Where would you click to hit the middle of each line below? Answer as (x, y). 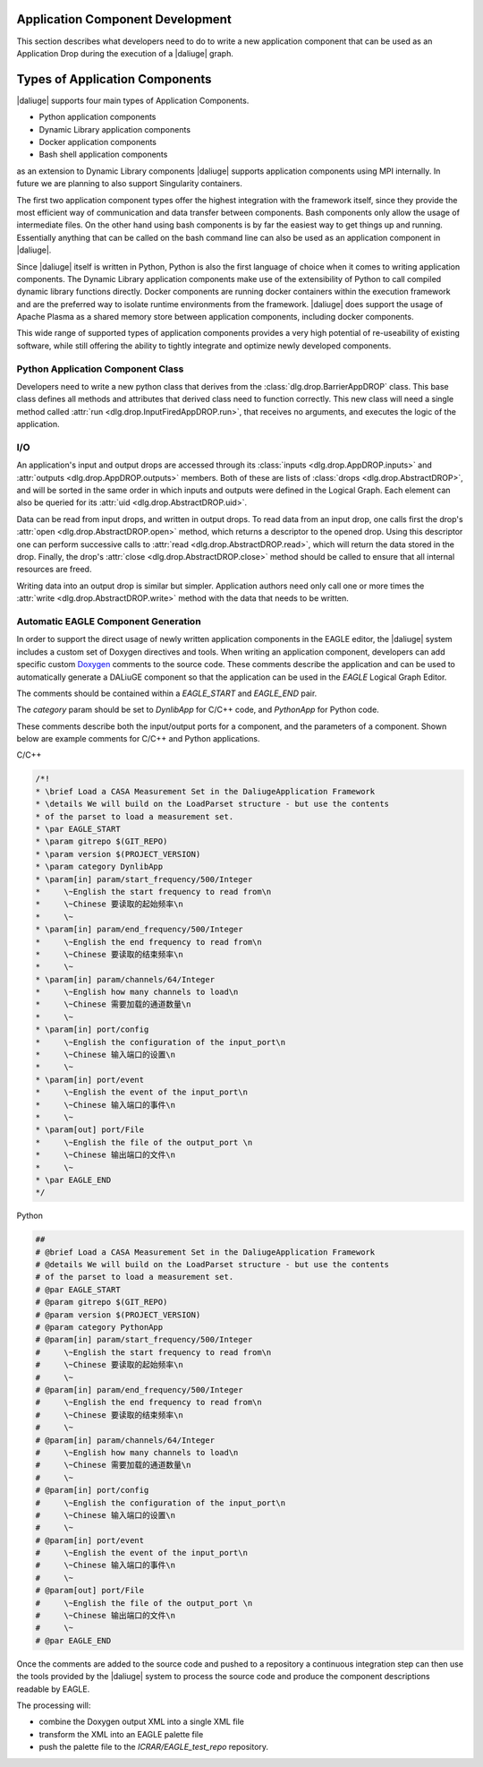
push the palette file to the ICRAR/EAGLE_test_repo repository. (153, 1747)
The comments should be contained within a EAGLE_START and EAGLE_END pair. (167, 693)
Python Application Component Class (100, 369)
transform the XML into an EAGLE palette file (121, 1734)
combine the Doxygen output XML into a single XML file (142, 1722)
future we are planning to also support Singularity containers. (130, 184)
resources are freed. (54, 570)
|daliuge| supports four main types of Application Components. (133, 100)
